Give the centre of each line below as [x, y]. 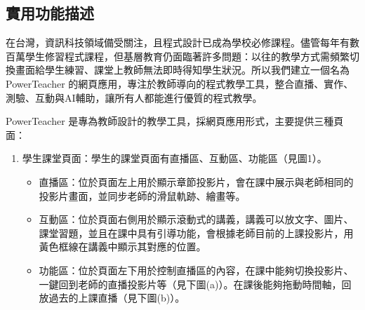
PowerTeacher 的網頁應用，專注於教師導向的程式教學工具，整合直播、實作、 [180, 83]
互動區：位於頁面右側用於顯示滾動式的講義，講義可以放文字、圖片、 [196, 219]
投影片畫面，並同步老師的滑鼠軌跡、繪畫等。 [142, 195]
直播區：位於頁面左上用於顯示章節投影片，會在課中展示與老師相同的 [196, 181]
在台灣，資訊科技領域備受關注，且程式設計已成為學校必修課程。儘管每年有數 [182, 42]
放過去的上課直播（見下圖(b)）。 [112, 298]
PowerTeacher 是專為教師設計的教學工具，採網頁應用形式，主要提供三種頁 [175, 121]
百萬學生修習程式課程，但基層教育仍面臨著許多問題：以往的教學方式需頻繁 [178, 56]
